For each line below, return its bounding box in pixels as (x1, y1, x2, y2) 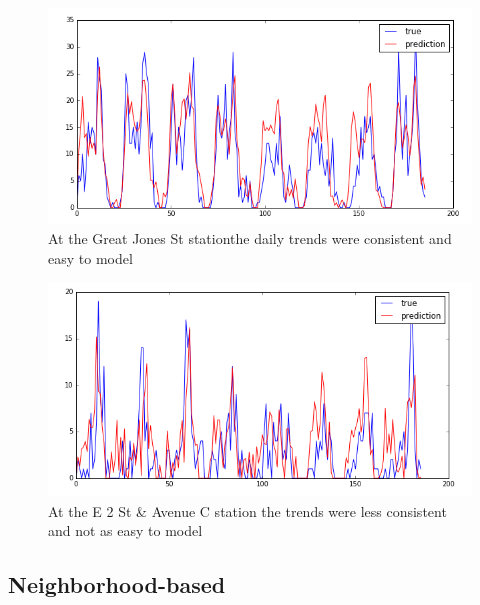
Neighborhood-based (8, 569, 226, 600)
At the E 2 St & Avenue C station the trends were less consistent (48, 500, 447, 521)
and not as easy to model (48, 520, 203, 541)
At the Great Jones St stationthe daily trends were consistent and (48, 227, 452, 248)
